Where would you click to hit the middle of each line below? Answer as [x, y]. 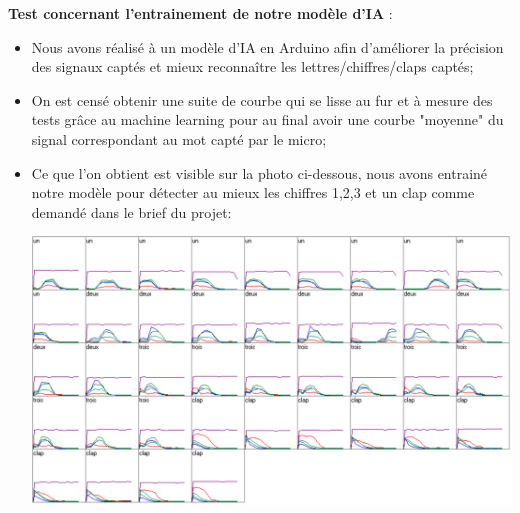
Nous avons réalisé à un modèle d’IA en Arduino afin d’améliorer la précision [267, 46]
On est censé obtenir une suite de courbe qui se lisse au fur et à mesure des [262, 99]
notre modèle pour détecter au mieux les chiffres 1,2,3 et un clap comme [253, 192]
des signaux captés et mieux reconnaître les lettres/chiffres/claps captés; [252, 66]
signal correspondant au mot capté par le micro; [179, 138]
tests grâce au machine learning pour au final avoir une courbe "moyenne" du [267, 119]
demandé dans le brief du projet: [131, 211]
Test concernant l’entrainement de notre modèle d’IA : [200, 13]
